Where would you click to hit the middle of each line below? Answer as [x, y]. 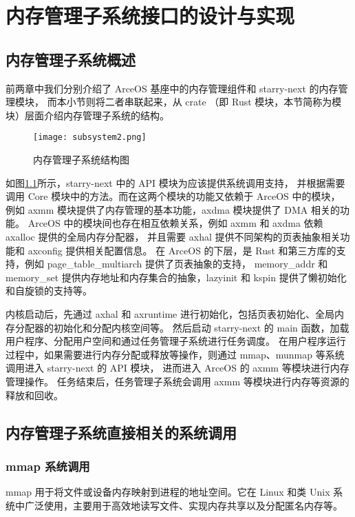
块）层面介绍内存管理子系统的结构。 [87, 115]
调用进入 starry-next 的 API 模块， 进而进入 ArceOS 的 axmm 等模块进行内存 [177, 368]
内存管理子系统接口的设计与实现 [150, 16]
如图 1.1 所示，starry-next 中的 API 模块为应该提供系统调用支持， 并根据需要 [175, 182]
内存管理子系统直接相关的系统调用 [121, 432]
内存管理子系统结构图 [81, 160]
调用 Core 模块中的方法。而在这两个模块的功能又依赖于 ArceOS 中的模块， [173, 196]
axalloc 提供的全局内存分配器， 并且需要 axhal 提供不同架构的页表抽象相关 [173, 236]
